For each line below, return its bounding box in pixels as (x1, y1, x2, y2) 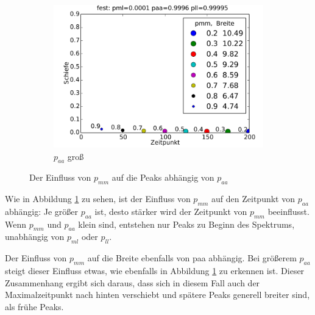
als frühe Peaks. (5, 300, 64, 313)
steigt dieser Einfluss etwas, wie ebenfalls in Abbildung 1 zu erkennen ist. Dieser (5, 264, 305, 277)
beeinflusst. (267, 205, 310, 217)
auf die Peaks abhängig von (111, 171, 214, 184)
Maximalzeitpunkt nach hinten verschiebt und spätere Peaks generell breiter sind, (5, 288, 310, 301)
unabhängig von (5, 230, 65, 243)
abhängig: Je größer (5, 205, 79, 217)
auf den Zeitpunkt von (211, 192, 295, 205)
